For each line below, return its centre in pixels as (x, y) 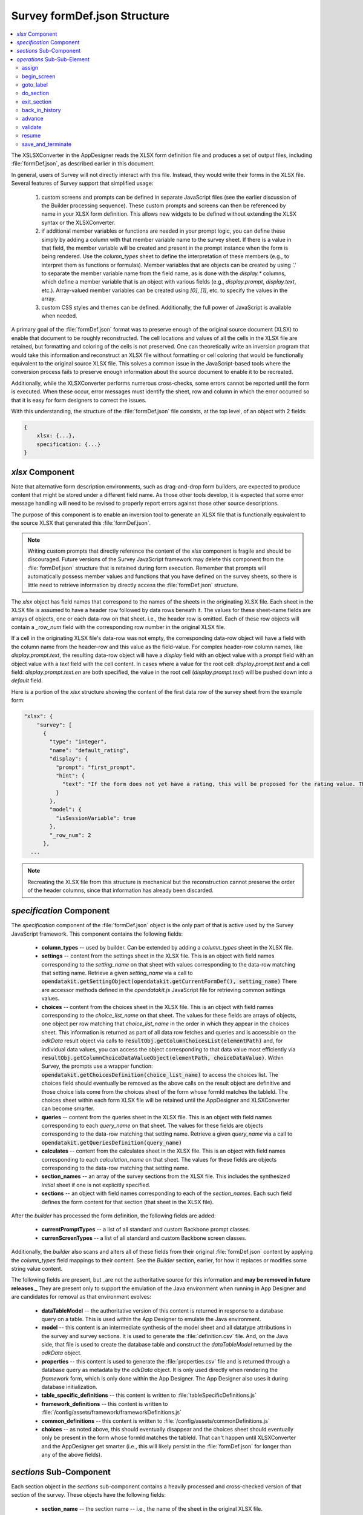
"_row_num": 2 (70, 835)
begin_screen (39, 76)
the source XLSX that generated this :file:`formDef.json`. (81, 523)
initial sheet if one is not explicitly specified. (96, 1185)
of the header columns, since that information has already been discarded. (121, 890)
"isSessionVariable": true (96, 818)
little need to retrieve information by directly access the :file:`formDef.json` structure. (133, 585)
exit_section (37, 102)
